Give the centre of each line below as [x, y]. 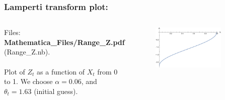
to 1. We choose [28, 81]
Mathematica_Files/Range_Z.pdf [64, 42]
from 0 [107, 71]
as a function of [61, 71]
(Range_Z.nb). [27, 52]
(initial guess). [56, 91]
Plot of [15, 71]
